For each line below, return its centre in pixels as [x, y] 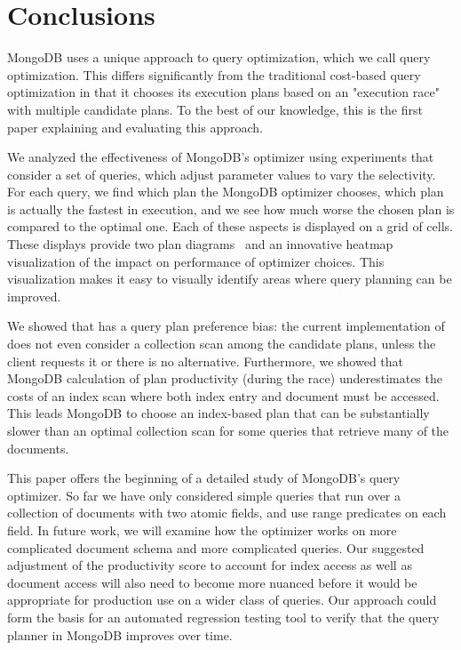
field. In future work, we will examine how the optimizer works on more [202, 530]
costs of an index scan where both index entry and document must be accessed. [223, 395]
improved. [34, 296]
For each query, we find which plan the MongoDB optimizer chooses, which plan [226, 192]
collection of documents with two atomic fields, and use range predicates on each [227, 513]
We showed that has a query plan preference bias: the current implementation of [226, 326]
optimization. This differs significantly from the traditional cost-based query [214, 74]
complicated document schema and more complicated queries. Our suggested [216, 547]
